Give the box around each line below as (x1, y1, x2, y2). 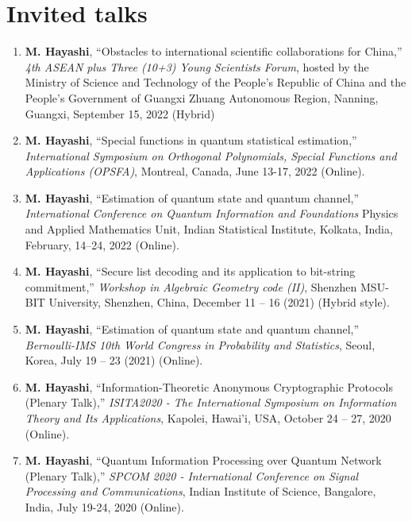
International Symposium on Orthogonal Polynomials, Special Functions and (25, 147, 397, 164)
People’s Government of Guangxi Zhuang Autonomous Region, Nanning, (25, 89, 379, 106)
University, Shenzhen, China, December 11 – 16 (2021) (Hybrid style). (48, 294, 390, 311)
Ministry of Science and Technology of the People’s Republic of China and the (25, 74, 406, 91)
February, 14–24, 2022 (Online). (25, 236, 179, 253)
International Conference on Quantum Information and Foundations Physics (25, 205, 399, 222)
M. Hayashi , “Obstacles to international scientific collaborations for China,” (25, 43, 402, 60)
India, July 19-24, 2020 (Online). (25, 498, 184, 515)
